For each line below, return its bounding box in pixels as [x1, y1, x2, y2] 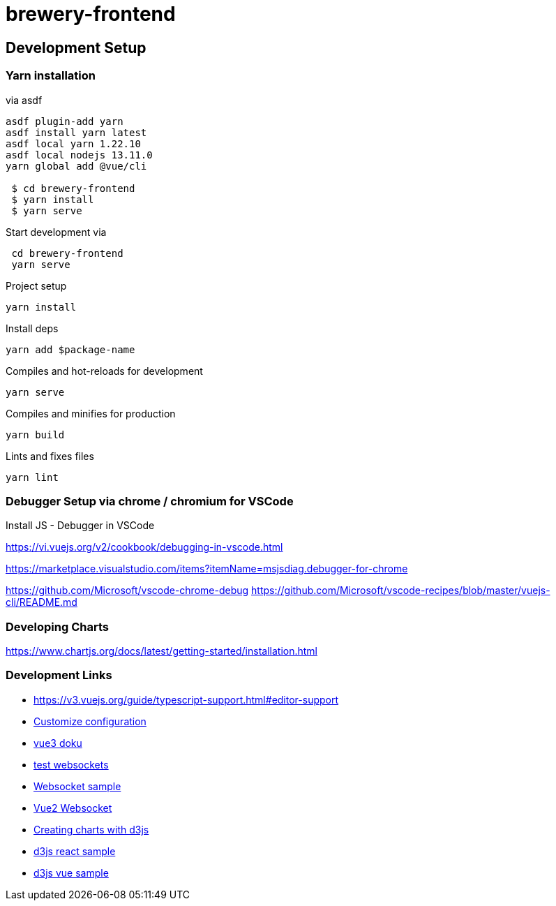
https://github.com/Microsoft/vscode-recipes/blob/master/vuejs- [251, 584, 550, 597]
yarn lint [6, 471, 59, 483]
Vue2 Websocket [33, 801, 112, 814]
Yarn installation [6, 68, 96, 83]
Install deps [6, 322, 59, 334]
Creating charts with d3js [33, 823, 149, 836]
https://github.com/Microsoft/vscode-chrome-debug [6, 584, 249, 597]
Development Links [6, 668, 112, 683]
